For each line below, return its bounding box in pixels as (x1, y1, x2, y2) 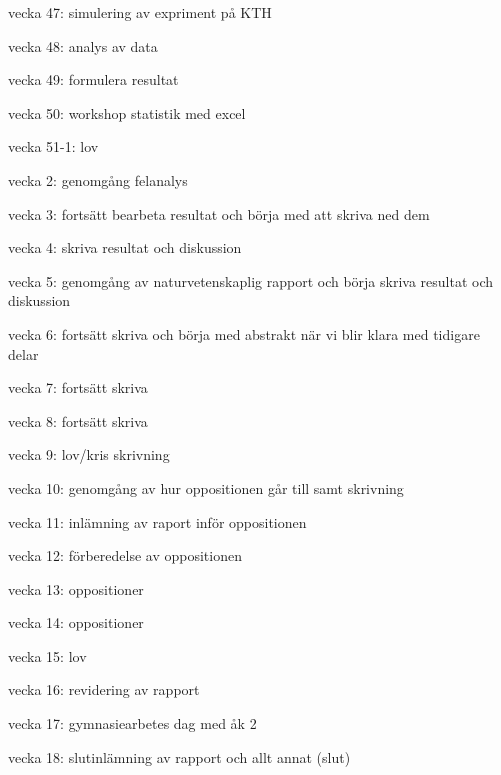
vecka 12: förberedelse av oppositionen (8, 545, 242, 566)
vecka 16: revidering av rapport (8, 679, 200, 700)
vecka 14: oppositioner (8, 612, 144, 633)
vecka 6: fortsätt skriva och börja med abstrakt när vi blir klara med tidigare (8, 323, 480, 344)
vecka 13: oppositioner (8, 578, 144, 599)
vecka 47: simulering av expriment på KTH (8, 2, 272, 22)
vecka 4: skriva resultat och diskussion (8, 237, 242, 258)
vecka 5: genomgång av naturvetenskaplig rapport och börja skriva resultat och (8, 270, 494, 291)
